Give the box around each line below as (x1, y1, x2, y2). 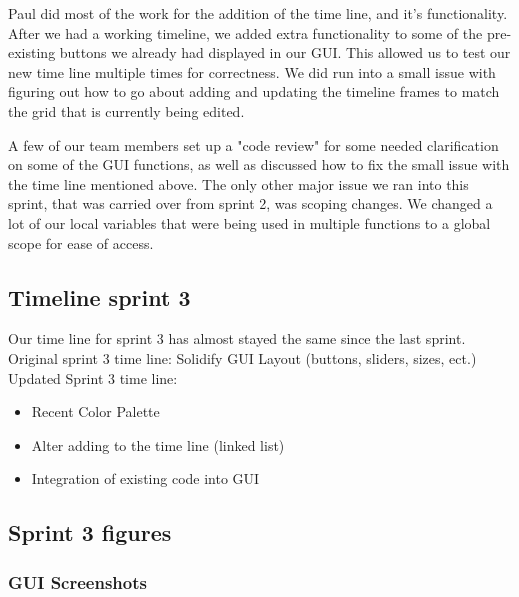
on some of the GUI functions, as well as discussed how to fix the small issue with (8, 154, 510, 175)
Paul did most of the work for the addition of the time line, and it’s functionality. (8, 3, 508, 23)
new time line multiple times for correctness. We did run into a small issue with (8, 61, 496, 82)
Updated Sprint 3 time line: (8, 367, 178, 388)
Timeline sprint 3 (8, 281, 191, 312)
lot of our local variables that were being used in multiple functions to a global (8, 212, 491, 233)
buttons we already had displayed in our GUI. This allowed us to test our (59, 42, 511, 63)
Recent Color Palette (31, 401, 160, 422)
